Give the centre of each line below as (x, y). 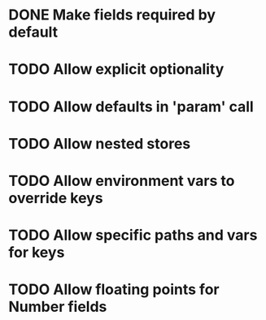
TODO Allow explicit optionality (116, 69)
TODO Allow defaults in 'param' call (131, 106)
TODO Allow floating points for (114, 290)
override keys (56, 198)
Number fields (58, 307)
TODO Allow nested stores (100, 143)
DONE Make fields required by (112, 15)
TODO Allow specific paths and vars (133, 235)
